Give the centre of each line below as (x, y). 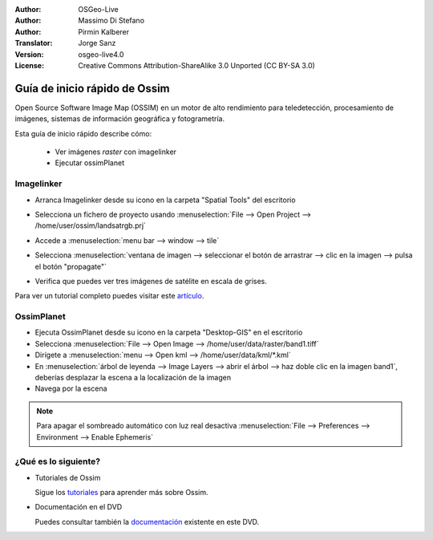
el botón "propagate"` (71, 266)
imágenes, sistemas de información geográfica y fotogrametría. (119, 119)
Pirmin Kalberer (104, 31)
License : (29, 65)
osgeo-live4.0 (101, 54)
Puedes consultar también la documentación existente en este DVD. (147, 522)
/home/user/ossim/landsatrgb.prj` (90, 225)
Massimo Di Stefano (111, 21)
